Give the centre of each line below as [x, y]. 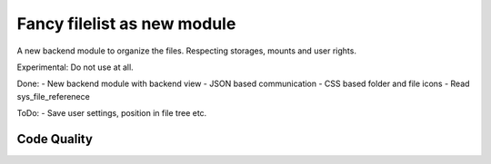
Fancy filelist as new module [126, 24]
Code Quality [55, 139]
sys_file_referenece [53, 96]
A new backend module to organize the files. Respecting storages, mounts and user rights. [186, 51]
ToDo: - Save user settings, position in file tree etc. [112, 113]
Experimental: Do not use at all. [75, 67]
